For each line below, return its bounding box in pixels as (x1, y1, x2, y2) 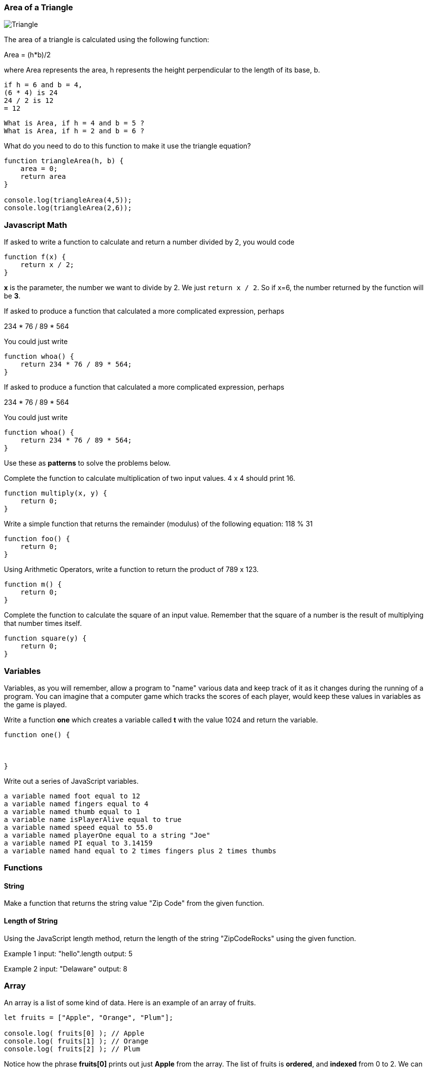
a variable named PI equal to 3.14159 (4, 839, 153, 847)
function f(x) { (4, 253, 66, 261)
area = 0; (20, 165, 58, 173)
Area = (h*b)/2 (4, 50, 51, 59)
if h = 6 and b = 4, (4, 81, 83, 89)
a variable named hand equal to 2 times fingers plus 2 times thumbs (4, 846, 277, 855)
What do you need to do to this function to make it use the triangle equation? (4, 142, 251, 150)
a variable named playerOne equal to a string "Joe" (4, 831, 211, 839)
